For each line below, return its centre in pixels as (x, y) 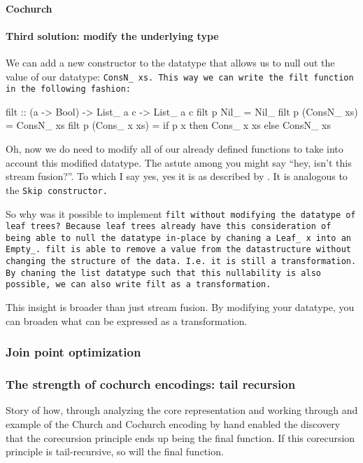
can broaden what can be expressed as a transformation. (127, 320)
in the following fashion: (68, 89)
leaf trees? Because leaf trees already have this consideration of (169, 227)
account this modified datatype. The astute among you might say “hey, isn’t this (179, 162)
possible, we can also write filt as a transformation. (138, 285)
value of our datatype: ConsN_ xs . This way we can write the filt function (180, 76)
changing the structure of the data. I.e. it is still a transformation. (181, 262)
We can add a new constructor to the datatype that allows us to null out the (170, 62)
